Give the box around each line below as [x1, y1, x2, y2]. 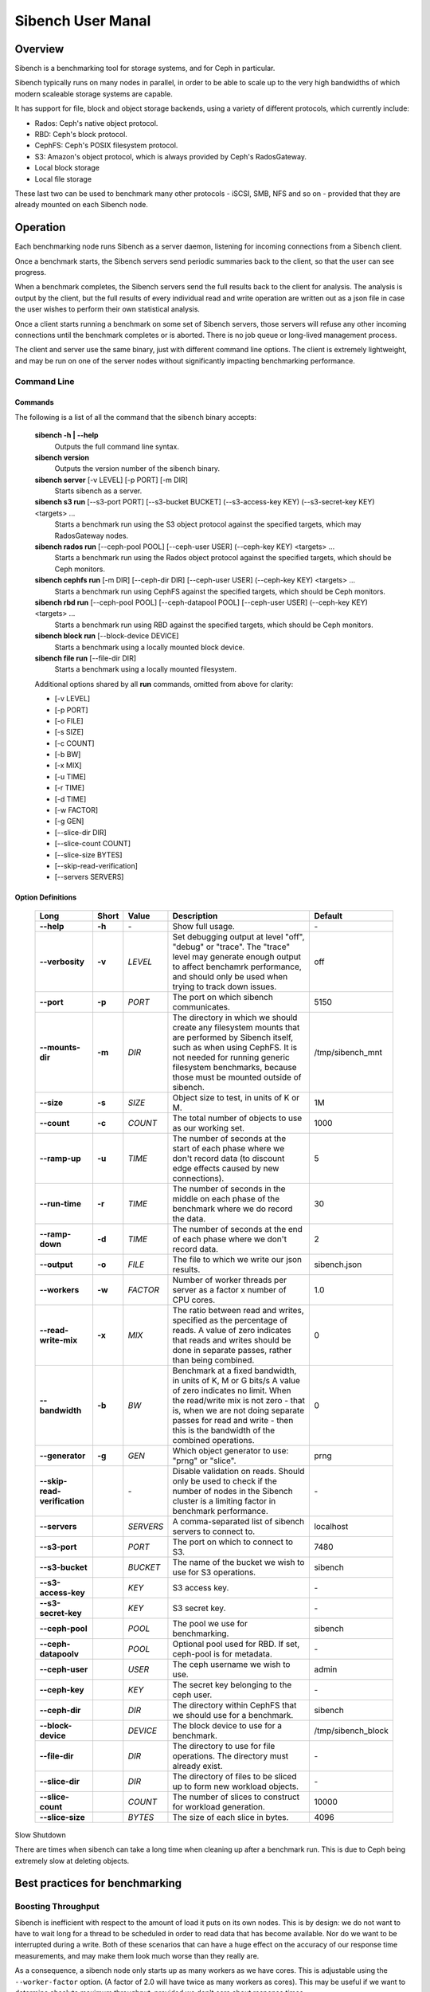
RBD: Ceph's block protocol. [34, 130, 127, 139]
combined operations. [172, 1434, 255, 1445]
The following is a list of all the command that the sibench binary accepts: [14, 412, 257, 422]
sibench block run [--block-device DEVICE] [34, 631, 179, 641]
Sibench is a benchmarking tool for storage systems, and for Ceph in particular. [14, 64, 276, 73]
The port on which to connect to [172, 1536, 294, 1547]
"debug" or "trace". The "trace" [172, 941, 291, 952]
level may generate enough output [172, 951, 302, 962]
